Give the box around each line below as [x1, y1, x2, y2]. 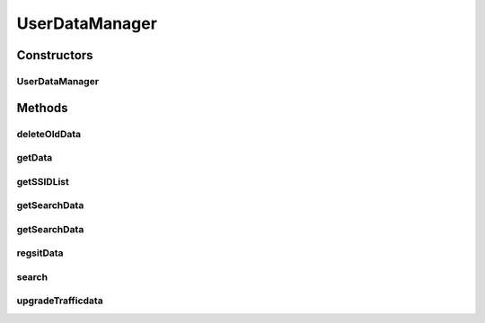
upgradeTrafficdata [16, 294, 103, 307]
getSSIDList [16, 175, 69, 188]
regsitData [16, 247, 64, 259]
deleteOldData [16, 127, 82, 140]
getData [16, 152, 53, 164]
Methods [16, 100, 68, 116]
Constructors [16, 48, 93, 63]
